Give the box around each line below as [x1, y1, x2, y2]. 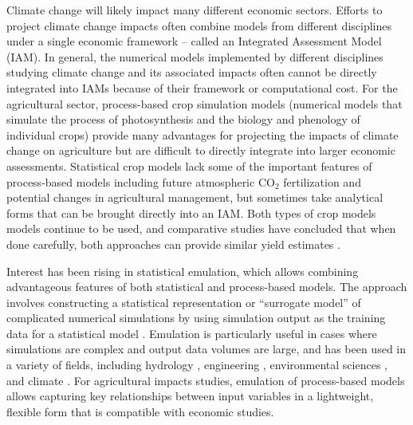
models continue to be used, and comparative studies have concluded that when [6, 220, 396, 237]
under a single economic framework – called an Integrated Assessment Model [6, 33, 382, 49]
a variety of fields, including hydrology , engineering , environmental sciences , [6, 356, 387, 373]
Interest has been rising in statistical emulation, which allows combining [6, 262, 359, 279]
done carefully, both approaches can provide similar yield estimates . [6, 235, 340, 252]
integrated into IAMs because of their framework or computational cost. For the [6, 79, 398, 96]
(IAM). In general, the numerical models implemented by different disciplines [6, 48, 383, 65]
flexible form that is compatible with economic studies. [6, 403, 274, 419]
